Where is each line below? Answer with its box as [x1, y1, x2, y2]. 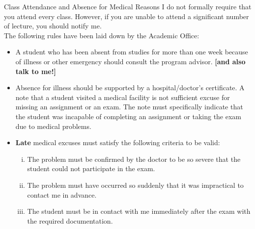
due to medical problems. [15, 121, 91, 131]
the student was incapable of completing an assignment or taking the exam [15, 111, 242, 121]
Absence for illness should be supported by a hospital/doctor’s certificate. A [15, 82, 245, 93]
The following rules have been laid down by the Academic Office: [4, 30, 199, 40]
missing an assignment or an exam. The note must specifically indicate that [15, 102, 243, 112]
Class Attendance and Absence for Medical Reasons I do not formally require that [4, 1, 252, 11]
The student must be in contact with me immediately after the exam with [27, 206, 251, 216]
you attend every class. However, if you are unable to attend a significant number [4, 11, 249, 21]
